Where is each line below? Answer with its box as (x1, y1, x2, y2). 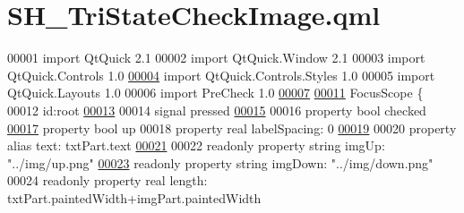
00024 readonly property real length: (7, 171, 208, 190)
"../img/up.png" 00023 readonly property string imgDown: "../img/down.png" (7, 153, 434, 172)
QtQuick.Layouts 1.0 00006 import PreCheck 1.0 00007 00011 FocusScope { (7, 83, 424, 102)
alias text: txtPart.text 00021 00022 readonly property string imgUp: (7, 136, 385, 155)
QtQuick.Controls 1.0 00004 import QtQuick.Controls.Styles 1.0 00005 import (7, 65, 435, 84)
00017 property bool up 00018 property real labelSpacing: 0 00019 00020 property (7, 118, 457, 137)
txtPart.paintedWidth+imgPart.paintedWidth (7, 188, 262, 207)
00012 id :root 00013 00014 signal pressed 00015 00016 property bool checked (7, 100, 426, 119)
